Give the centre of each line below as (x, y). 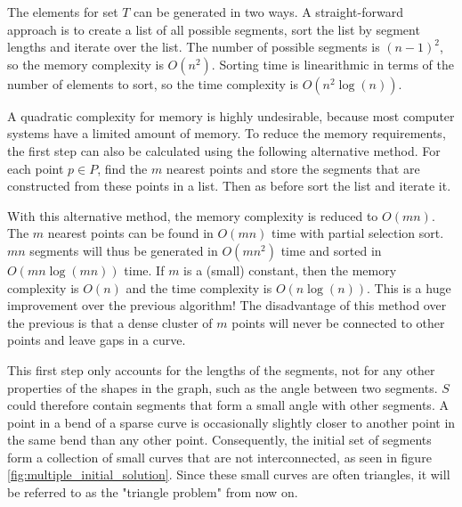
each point (36, 168)
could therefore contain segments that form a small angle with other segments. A (228, 405)
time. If (144, 270)
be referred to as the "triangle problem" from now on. (153, 492)
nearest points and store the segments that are (293, 168)
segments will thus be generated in (124, 250)
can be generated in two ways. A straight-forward (268, 12)
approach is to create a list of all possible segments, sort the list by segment (214, 29)
